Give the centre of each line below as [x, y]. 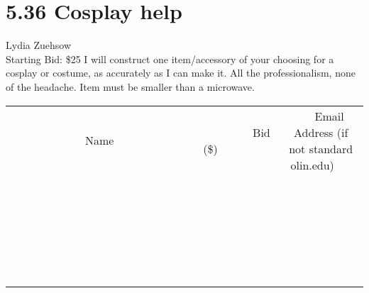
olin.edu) [312, 165]
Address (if [321, 132]
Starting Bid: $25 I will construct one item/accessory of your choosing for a [170, 59]
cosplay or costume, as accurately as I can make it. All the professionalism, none [181, 73]
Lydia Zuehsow [39, 45]
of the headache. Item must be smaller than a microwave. [130, 86]
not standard [321, 148]
